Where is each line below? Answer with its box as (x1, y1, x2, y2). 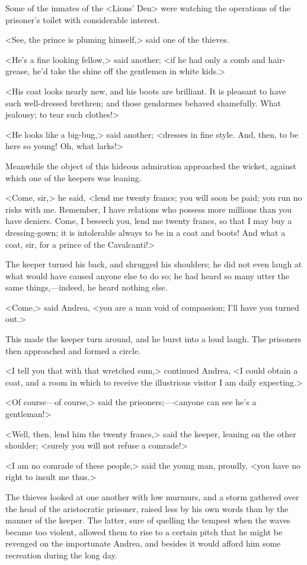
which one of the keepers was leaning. (5, 171, 142, 184)
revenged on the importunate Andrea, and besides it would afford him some (5, 537, 281, 550)
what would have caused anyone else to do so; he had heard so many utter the (5, 269, 290, 282)
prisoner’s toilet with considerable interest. (5, 13, 160, 26)
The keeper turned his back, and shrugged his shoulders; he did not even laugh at (5, 258, 302, 270)
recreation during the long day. (5, 548, 117, 561)
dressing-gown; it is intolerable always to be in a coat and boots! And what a (5, 226, 286, 238)
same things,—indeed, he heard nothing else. (5, 281, 168, 293)
